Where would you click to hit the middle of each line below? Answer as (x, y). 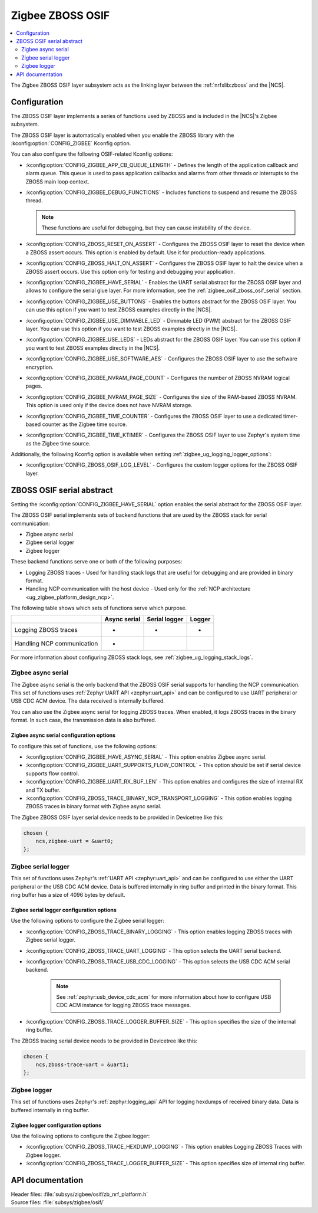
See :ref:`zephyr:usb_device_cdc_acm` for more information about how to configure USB (164, 997)
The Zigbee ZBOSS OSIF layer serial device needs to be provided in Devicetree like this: (117, 817)
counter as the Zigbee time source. (85, 424)
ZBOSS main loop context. (57, 181)
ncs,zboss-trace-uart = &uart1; (82, 1065)
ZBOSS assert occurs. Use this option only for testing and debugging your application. (130, 271)
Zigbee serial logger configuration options (64, 910)
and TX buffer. (43, 790)
